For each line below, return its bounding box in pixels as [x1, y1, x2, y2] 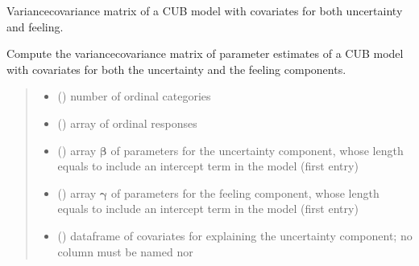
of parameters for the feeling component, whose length [110, 184, 380, 201]
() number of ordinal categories [57, 88, 211, 104]
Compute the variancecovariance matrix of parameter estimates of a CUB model [6, 45, 404, 62]
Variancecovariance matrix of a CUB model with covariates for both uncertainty [6, 2, 403, 18]
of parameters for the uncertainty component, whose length [110, 141, 404, 158]
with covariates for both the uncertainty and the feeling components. [6, 60, 346, 77]
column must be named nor [57, 243, 193, 260]
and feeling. [6, 18, 64, 35]
